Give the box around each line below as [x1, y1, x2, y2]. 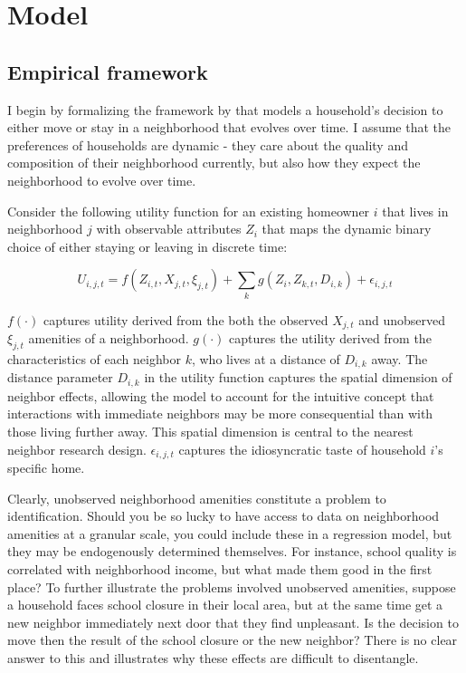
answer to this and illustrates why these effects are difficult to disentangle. [7, 648, 419, 667]
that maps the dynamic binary [262, 219, 432, 238]
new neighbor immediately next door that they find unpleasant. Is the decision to [7, 612, 459, 631]
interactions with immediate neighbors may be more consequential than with [7, 404, 433, 423]
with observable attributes [96, 219, 242, 238]
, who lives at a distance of [191, 349, 340, 368]
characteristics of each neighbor [7, 349, 181, 368]
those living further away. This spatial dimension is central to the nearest [7, 422, 414, 440]
